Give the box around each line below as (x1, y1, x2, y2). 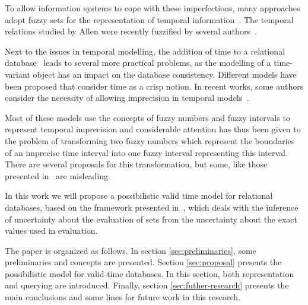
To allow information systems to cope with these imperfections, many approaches (5, 2, 300, 14)
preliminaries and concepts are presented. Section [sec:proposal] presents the (5, 256, 282, 268)
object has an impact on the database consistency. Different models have (33, 68, 297, 80)
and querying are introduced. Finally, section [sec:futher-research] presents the (5, 279, 289, 291)
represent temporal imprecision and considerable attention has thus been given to (5, 123, 301, 135)
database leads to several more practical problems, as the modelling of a (5, 56, 271, 69)
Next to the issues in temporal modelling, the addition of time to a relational (5, 45, 285, 57)
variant (5, 68, 30, 80)
